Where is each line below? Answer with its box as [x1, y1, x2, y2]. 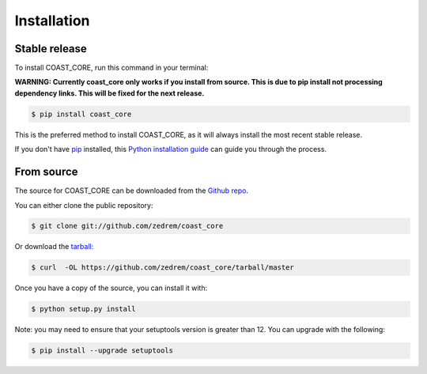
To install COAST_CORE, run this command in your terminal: [14, 63, 209, 73]
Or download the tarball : [14, 242, 94, 251]
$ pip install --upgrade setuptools [31, 346, 174, 355]
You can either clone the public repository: [14, 200, 153, 210]
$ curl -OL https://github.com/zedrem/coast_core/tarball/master [31, 263, 294, 272]
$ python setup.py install [31, 304, 136, 314]
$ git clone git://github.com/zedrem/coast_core [31, 221, 224, 231]
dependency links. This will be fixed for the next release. [14, 88, 205, 98]
